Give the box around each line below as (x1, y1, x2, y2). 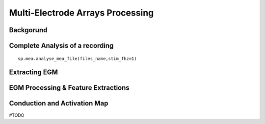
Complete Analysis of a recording (9, 41, 114, 50)
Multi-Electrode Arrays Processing (9, 7, 154, 18)
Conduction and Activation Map (9, 99, 108, 107)
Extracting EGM (9, 68, 58, 77)
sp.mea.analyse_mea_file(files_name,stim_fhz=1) (18, 56, 137, 61)
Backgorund (9, 26, 48, 34)
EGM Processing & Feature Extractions (9, 83, 130, 92)
